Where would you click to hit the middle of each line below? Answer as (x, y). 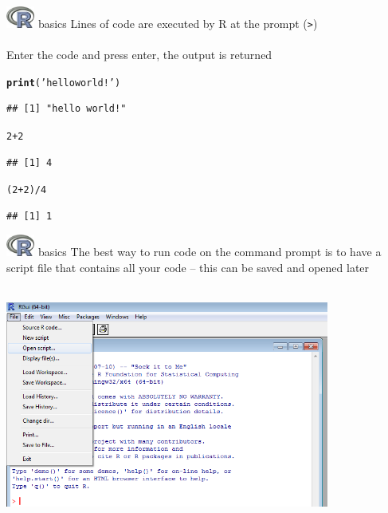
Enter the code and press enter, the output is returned (139, 55)
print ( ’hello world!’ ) (64, 83)
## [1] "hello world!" (67, 109)
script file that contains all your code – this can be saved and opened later (188, 267)
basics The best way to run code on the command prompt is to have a (210, 252)
